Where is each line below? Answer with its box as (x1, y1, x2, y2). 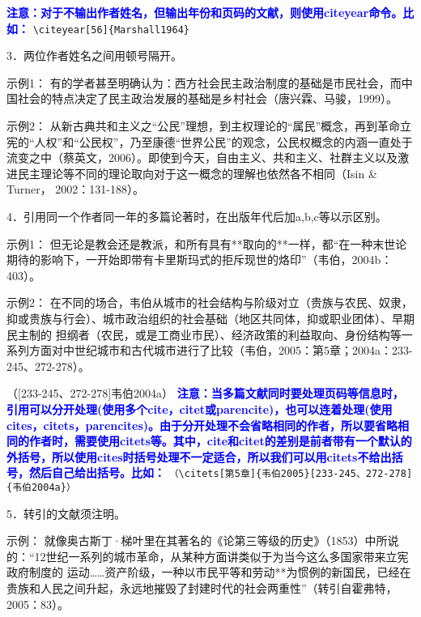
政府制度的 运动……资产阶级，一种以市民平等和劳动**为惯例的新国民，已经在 (6, 564, 411, 581)
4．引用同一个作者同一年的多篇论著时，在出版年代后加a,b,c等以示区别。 (6, 208, 387, 224)
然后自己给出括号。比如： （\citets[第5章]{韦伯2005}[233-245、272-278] (28, 464, 413, 481)
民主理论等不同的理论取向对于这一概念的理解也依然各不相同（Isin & (17, 164, 377, 181)
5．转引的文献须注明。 (6, 504, 125, 521)
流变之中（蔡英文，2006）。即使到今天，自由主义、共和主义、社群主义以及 (6, 149, 398, 166)
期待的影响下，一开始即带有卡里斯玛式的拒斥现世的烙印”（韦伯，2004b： (6, 251, 393, 268)
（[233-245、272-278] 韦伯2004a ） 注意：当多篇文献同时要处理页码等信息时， (6, 385, 404, 402)
